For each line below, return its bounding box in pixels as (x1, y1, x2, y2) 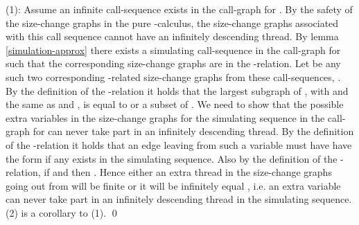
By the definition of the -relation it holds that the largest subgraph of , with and (6, 83, 349, 98)
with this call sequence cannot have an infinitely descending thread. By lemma (6, 29, 339, 44)
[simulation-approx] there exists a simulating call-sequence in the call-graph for (6, 42, 341, 57)
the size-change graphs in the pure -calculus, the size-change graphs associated (6, 15, 339, 30)
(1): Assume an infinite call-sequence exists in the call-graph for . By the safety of (6, 2, 353, 16)
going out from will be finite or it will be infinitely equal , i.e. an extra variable (6, 178, 341, 192)
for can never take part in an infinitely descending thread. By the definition (33, 124, 354, 138)
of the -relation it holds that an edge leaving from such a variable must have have (6, 137, 352, 152)
